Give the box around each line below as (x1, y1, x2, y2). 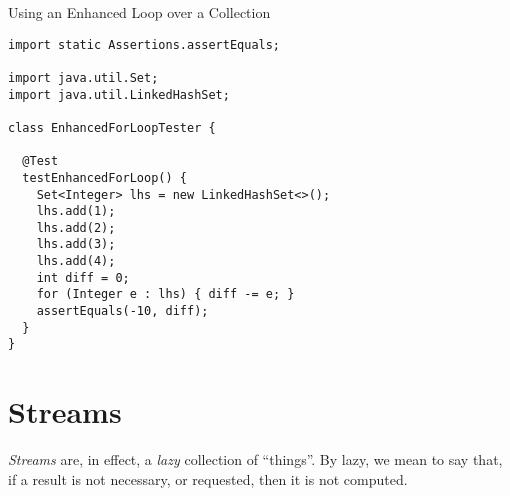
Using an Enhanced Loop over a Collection (8, 2, 271, 22)
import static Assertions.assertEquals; (8, 37, 281, 52)
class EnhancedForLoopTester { (8, 120, 216, 135)
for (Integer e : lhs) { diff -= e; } (36, 287, 295, 302)
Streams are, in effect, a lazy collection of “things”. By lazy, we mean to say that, (8, 449, 503, 470)
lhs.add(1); (36, 204, 116, 219)
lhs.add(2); (36, 220, 116, 235)
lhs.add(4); (36, 254, 116, 269)
